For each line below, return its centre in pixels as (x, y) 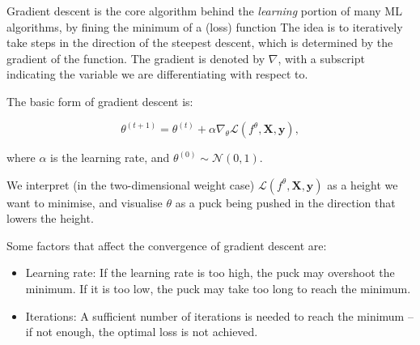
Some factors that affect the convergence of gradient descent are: (167, 245)
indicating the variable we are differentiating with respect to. (157, 74)
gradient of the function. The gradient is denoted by (136, 58)
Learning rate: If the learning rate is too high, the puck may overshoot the (210, 273)
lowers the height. (50, 218)
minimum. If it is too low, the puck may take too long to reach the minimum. (218, 288)
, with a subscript (321, 58)
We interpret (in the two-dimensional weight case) (131, 184)
